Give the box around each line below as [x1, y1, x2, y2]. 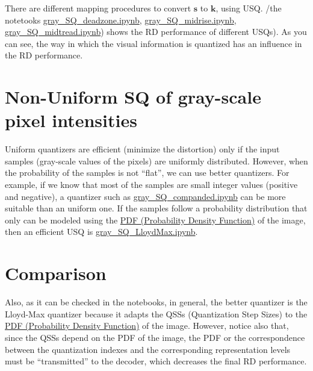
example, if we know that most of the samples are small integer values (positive [5, 178, 298, 191]
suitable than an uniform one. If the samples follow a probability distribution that [5, 202, 308, 214]
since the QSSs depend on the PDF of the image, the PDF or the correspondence [5, 331, 305, 343]
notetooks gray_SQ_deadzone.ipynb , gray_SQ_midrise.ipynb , [5, 13, 237, 26]
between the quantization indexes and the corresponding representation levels [5, 343, 291, 355]
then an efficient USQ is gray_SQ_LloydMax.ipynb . [5, 225, 198, 238]
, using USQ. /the [215, 2, 282, 14]
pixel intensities [5, 108, 137, 132]
